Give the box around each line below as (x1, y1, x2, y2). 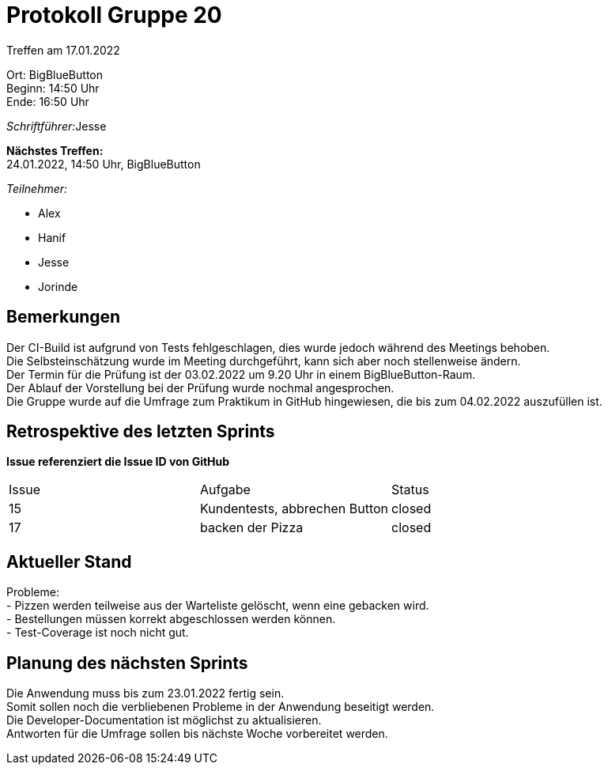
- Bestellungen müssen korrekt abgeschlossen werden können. (6, 612, 336, 626)
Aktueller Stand (6, 551, 132, 572)
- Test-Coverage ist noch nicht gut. (6, 625, 189, 640)
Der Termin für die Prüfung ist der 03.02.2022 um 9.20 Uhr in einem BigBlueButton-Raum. (6, 367, 476, 381)
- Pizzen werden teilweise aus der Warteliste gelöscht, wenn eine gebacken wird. (6, 599, 429, 613)
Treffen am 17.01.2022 (6, 43, 120, 57)
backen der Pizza (200, 520, 304, 536)
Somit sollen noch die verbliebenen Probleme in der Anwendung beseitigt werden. (6, 700, 435, 714)
